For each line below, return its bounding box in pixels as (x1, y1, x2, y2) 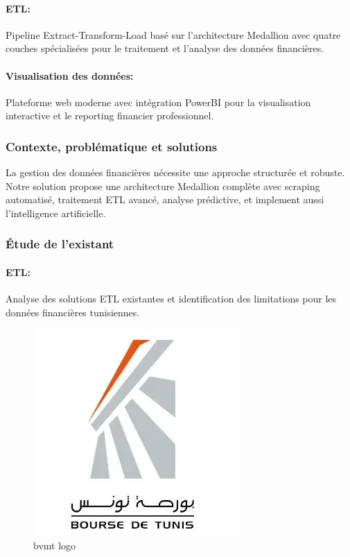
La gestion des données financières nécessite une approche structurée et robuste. (6, 165, 345, 180)
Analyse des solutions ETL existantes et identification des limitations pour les (6, 291, 337, 306)
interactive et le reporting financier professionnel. (6, 108, 214, 123)
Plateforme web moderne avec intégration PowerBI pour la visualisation (6, 94, 311, 109)
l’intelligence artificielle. (6, 205, 106, 220)
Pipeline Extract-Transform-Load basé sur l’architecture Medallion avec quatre (6, 27, 341, 42)
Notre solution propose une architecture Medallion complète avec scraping (6, 178, 320, 193)
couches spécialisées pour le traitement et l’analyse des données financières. (6, 41, 324, 55)
